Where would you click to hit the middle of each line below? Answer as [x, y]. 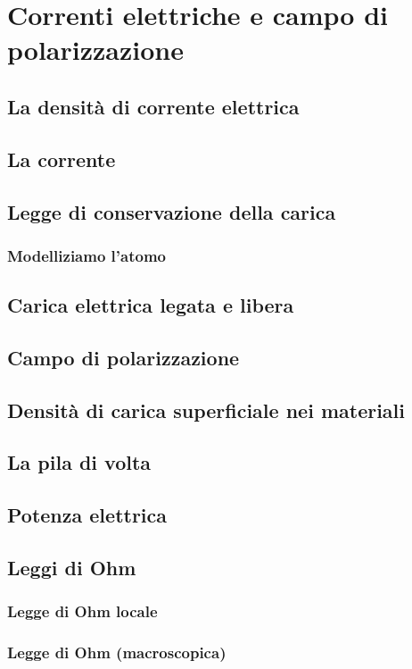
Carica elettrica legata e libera [151, 305]
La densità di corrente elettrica [153, 106]
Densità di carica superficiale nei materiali [206, 410]
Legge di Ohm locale [82, 611]
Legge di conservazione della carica [172, 211]
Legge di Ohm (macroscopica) [117, 652]
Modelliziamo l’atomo [87, 255]
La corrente [62, 159]
